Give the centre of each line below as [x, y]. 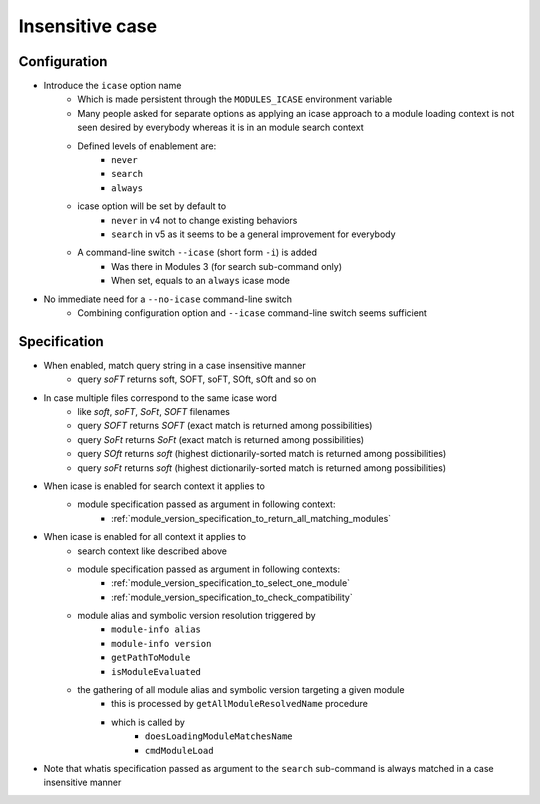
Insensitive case [88, 26]
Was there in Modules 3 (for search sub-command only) [227, 266]
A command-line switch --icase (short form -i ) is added [197, 252]
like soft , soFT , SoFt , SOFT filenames [153, 411]
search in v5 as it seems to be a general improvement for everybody [253, 234]
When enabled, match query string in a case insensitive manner [174, 365]
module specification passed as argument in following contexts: [208, 569]
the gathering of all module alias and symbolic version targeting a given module [241, 690]
